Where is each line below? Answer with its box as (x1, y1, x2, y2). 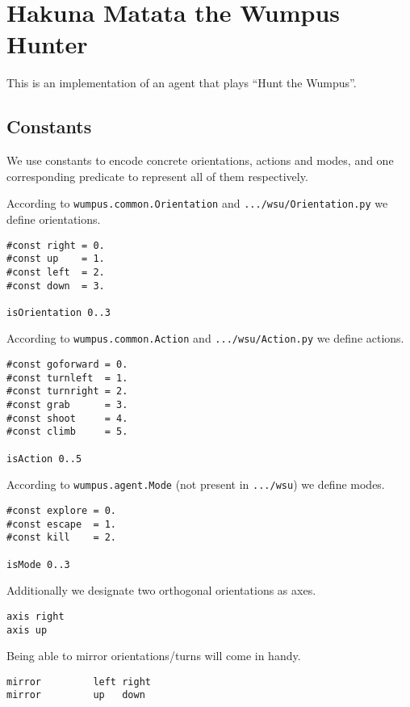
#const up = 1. (6, 253, 105, 265)
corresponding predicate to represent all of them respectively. (6, 167, 308, 184)
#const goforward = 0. (6, 359, 128, 371)
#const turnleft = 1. (6, 372, 128, 384)
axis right (6, 610, 65, 622)
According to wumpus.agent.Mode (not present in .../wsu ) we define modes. (6, 476, 385, 493)
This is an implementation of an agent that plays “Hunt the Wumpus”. (6, 74, 357, 91)
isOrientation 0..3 (6, 306, 111, 318)
